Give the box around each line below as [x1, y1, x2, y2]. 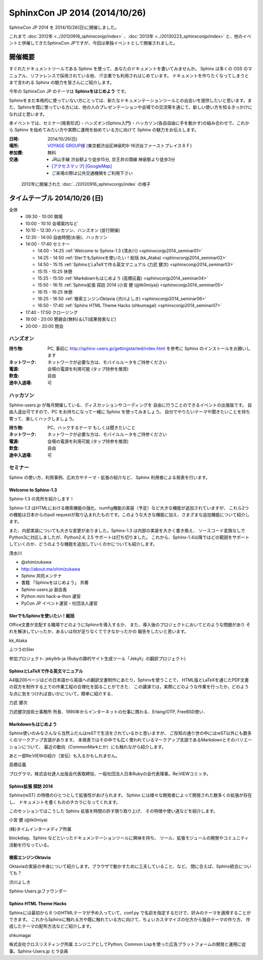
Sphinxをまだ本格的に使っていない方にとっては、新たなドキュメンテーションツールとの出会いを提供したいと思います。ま [9, 97, 252, 103]
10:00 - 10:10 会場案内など [25, 220, 78, 226]
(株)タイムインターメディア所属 [9, 826, 72, 832]
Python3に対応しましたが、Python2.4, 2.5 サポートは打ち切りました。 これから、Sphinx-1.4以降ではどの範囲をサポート [9, 534, 250, 540]
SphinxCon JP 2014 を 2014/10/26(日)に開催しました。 [9, 24, 119, 30]
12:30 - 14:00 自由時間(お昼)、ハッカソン [25, 234, 108, 240]
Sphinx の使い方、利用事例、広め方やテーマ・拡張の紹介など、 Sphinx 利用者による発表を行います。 [9, 474, 210, 480]
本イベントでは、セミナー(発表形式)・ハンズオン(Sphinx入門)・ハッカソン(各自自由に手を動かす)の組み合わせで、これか [9, 120, 249, 126]
